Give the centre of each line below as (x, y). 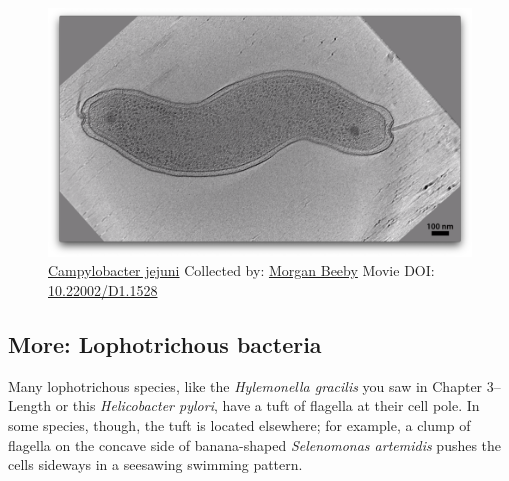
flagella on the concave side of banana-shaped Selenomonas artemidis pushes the (255, 444)
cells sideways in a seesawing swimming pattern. (155, 464)
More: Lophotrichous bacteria (165, 343)
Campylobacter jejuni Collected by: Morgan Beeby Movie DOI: (241, 270)
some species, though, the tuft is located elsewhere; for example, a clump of (239, 424)
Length (29, 405)
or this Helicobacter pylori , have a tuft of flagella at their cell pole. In (267, 405)
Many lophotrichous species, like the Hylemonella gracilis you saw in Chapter (245, 385)
